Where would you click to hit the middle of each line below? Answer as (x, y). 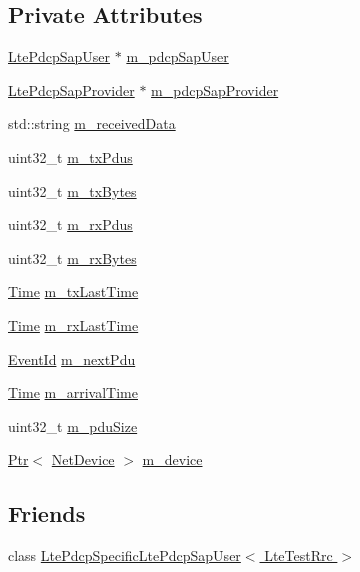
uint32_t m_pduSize (73, 425)
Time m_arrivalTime (73, 392)
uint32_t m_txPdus (70, 156)
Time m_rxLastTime (73, 324)
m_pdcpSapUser (177, 56)
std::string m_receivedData (92, 123)
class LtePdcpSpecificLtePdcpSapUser (124, 555)
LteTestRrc (298, 555)
